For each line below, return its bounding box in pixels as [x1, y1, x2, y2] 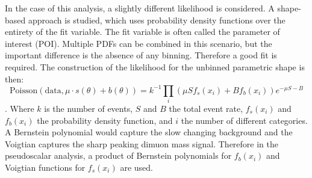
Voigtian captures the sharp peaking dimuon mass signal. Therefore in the [5, 137, 279, 150]
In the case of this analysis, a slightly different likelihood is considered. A [5, 2, 275, 14]
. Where [5, 102, 34, 114]
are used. [120, 161, 153, 173]
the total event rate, [169, 102, 243, 114]
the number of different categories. [181, 114, 308, 126]
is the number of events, [44, 102, 133, 114]
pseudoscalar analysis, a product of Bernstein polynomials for [5, 149, 232, 162]
